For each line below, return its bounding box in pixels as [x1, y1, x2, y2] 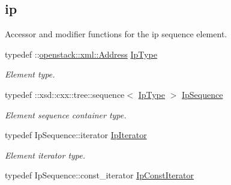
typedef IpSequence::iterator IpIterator [5, 129, 147, 141]
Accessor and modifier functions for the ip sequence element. [5, 28, 227, 40]
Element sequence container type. [5, 108, 127, 121]
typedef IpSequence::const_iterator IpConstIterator [5, 169, 194, 181]
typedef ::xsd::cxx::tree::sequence [5, 88, 125, 100]
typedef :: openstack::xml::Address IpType [5, 47, 157, 60]
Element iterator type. [5, 148, 86, 161]
